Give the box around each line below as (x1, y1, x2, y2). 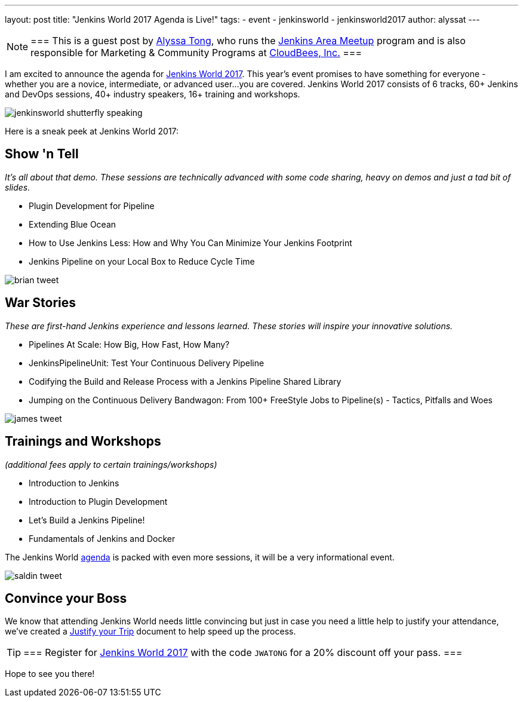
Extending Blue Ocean (29, 219, 116, 229)
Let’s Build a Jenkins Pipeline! (29, 514, 145, 525)
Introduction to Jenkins (29, 477, 119, 488)
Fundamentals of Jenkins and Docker (29, 533, 176, 544)
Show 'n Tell (5, 146, 79, 162)
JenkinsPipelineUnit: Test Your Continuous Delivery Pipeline (29, 357, 264, 368)
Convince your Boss (5, 590, 127, 606)
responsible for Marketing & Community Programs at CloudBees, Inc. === (30, 47, 362, 59)
